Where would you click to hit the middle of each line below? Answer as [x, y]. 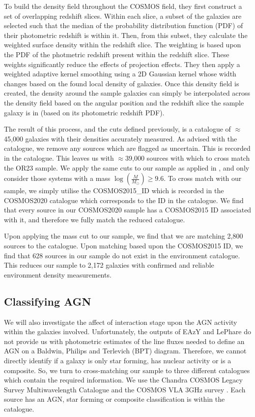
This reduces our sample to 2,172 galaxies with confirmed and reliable [109, 265]
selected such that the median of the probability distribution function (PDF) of [124, 25]
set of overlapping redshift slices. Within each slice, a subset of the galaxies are [123, 16]
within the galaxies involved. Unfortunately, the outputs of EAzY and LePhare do [127, 331]
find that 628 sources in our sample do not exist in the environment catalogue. [122, 255]
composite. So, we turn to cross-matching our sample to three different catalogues [127, 370]
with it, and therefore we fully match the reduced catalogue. [95, 219]
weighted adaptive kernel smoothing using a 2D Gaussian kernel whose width [120, 74]
